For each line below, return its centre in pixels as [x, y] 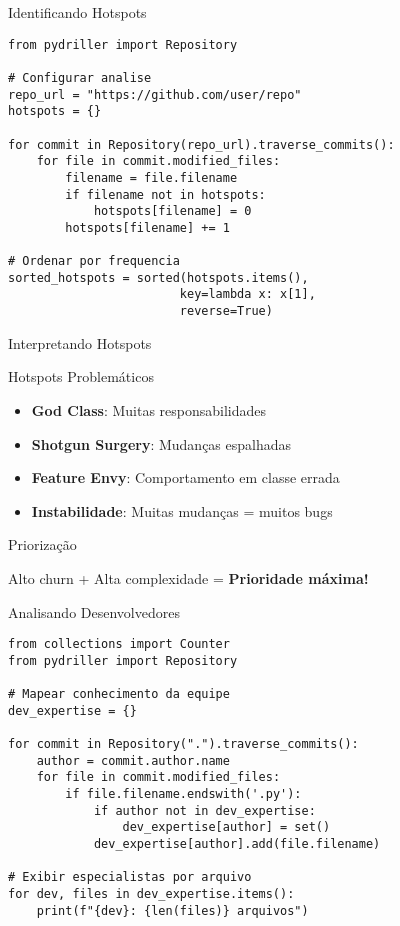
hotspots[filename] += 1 [147, 227]
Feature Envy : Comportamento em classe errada [185, 477]
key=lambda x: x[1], [247, 294]
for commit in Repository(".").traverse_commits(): [183, 744]
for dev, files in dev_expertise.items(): [151, 893]
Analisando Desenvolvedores [94, 611]
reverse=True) [226, 311]
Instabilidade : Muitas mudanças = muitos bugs [182, 510]
